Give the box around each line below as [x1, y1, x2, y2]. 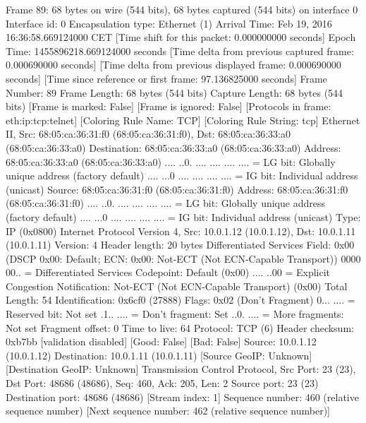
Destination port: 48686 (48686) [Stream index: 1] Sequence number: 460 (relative [6, 389, 359, 404]
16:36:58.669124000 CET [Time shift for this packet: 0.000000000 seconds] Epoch [6, 30, 356, 44]
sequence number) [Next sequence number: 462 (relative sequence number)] [6, 403, 331, 418]
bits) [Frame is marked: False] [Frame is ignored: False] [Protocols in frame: [6, 99, 331, 114]
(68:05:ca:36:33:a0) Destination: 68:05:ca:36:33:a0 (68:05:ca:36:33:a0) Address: [6, 140, 341, 155]
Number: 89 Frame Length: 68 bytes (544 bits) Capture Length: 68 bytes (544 [6, 85, 343, 100]
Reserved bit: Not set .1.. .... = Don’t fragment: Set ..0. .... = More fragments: [6, 306, 344, 321]
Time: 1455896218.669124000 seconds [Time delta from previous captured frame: [6, 43, 354, 58]
